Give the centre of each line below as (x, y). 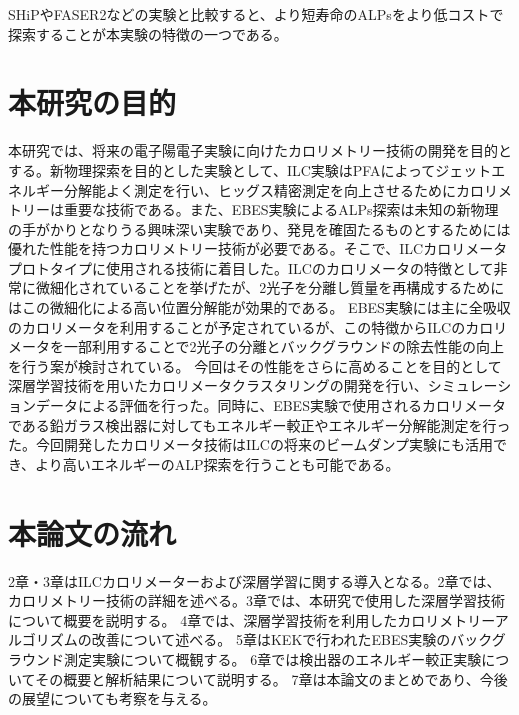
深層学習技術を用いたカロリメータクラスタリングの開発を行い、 (218, 385)
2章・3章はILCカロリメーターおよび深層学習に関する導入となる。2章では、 (254, 580)
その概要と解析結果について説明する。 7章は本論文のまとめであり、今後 (271, 678)
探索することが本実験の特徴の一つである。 (148, 33)
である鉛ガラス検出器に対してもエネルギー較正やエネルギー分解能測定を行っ (259, 424)
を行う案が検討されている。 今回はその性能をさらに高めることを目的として (255, 365)
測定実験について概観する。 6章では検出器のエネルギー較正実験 (272, 658)
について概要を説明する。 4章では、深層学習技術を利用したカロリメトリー (251, 619)
